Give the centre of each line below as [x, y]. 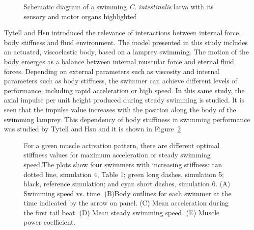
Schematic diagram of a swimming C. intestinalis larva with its [119, 6]
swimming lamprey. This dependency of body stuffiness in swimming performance [127, 119]
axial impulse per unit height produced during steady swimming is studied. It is [124, 100]
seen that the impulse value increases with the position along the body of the [120, 109]
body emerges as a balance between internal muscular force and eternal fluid [119, 61]
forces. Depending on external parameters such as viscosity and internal [112, 71]
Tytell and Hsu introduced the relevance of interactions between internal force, [123, 33]
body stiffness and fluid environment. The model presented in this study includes [126, 42]
